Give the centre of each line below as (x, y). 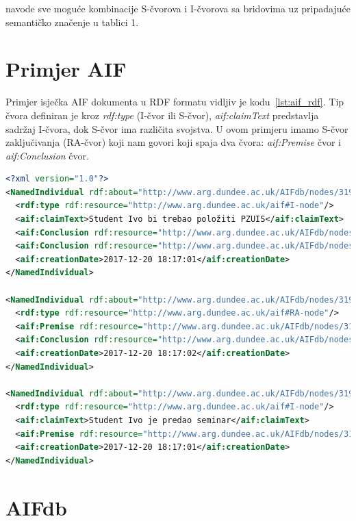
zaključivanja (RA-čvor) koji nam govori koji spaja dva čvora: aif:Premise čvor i (173, 142)
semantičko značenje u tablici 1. (72, 22)
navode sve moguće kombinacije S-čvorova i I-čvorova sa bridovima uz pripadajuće (178, 8)
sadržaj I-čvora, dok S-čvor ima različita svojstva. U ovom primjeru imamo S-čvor (177, 128)
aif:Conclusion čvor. (47, 155)
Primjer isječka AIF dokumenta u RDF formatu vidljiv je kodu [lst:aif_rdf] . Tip (175, 102)
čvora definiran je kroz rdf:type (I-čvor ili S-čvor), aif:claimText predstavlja (162, 115)
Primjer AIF (66, 69)
